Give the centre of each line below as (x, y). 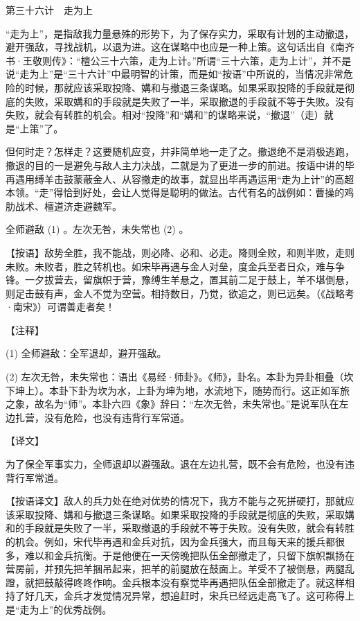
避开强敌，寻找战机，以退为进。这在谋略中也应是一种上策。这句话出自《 (170, 47)
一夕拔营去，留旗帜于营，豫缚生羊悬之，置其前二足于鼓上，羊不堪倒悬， (189, 280)
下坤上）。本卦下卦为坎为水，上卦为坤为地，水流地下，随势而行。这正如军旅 (178, 390)
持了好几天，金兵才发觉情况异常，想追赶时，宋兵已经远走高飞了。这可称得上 (180, 596)
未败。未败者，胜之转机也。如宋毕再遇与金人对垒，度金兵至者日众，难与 (170, 266)
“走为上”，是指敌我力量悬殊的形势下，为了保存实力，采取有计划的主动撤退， (180, 33)
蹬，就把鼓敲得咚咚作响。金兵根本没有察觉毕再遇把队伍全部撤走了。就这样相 (180, 582)
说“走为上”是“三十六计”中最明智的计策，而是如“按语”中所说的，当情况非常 (174, 74)
